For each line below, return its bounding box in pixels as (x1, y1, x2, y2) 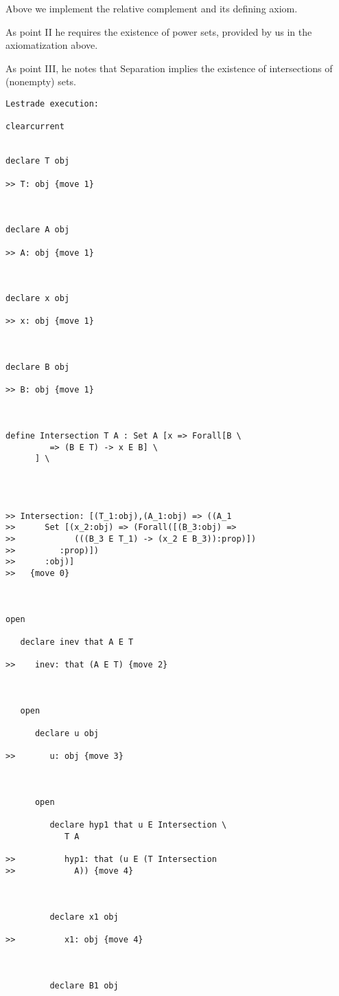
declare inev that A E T (20, 637, 134, 647)
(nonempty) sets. (5, 74, 76, 89)
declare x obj (5, 294, 70, 304)
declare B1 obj (49, 980, 119, 991)
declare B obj (5, 362, 70, 373)
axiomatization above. (5, 38, 98, 52)
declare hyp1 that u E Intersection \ (49, 820, 227, 830)
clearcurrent (5, 122, 65, 132)
